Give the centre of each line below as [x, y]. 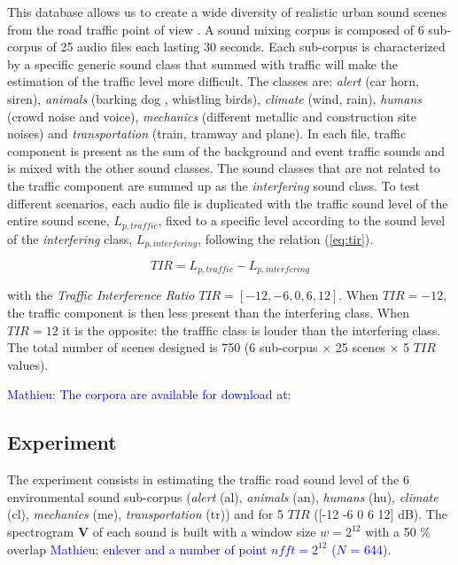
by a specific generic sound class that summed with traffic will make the [203, 63]
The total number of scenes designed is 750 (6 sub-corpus [163, 347]
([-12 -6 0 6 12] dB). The [380, 514]
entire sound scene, [58, 220]
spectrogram [41, 532]
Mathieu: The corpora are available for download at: [149, 394]
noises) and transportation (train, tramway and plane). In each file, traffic [207, 133]
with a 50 [391, 532]
